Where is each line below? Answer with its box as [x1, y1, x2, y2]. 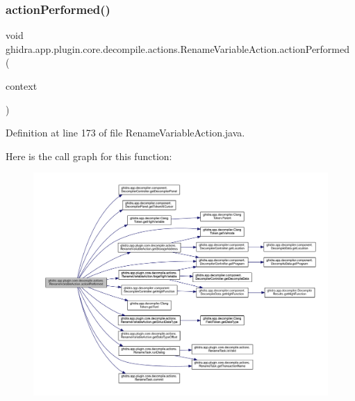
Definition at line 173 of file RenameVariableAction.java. [6, 125, 245, 140]
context [6, 79, 38, 93]
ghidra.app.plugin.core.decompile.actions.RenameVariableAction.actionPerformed [6, 41, 350, 56]
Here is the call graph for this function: [6, 148, 172, 163]
